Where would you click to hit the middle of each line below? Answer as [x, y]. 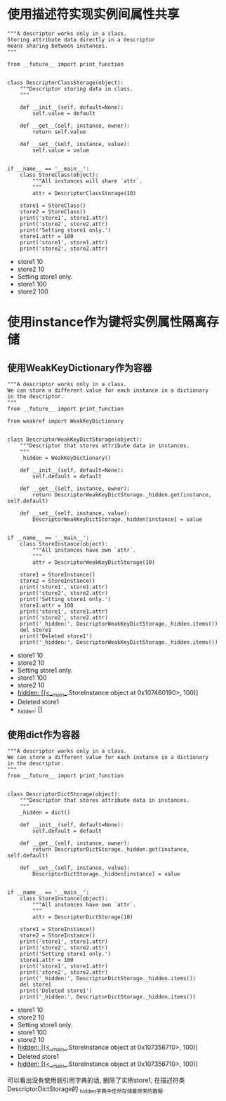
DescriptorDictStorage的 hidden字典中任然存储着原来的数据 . [86, 1089]
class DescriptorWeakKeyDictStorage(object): [75, 440]
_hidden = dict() [45, 813]
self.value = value [61, 150]
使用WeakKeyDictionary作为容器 [80, 368]
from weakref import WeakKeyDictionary [66, 421]
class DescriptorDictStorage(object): [64, 794]
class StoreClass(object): [59, 175]
